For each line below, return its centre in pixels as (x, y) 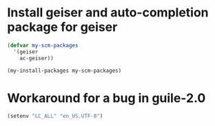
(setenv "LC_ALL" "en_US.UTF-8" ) (55, 116)
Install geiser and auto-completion (108, 13)
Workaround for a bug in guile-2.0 (106, 98)
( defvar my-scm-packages (43, 45)
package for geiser (62, 27)
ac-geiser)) (37, 58)
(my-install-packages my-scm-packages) (64, 71)
